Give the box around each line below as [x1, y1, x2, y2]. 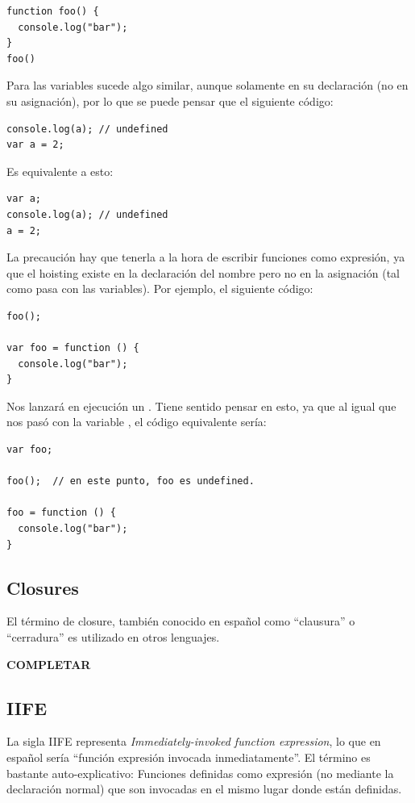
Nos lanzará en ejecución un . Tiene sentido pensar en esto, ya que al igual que [6, 397, 396, 414]
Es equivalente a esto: [6, 162, 114, 179]
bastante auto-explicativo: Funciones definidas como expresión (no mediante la [6, 764, 394, 781]
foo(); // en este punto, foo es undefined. [6, 475, 255, 487]
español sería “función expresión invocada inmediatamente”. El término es [6, 749, 371, 765]
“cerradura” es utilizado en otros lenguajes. [6, 629, 220, 646]
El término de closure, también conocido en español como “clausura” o [6, 613, 355, 629]
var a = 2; [6, 139, 64, 151]
